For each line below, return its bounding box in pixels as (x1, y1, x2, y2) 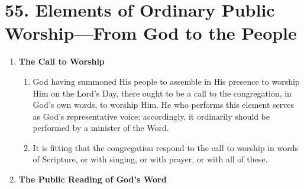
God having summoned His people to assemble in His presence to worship (33, 75, 300, 87)
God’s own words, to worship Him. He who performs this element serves (33, 98, 294, 111)
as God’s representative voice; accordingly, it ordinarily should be (33, 110, 270, 122)
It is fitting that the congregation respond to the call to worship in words (33, 141, 299, 153)
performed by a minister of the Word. (33, 121, 169, 134)
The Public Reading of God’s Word (18, 173, 167, 185)
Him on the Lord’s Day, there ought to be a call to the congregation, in (33, 87, 292, 99)
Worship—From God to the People (5, 21, 297, 45)
